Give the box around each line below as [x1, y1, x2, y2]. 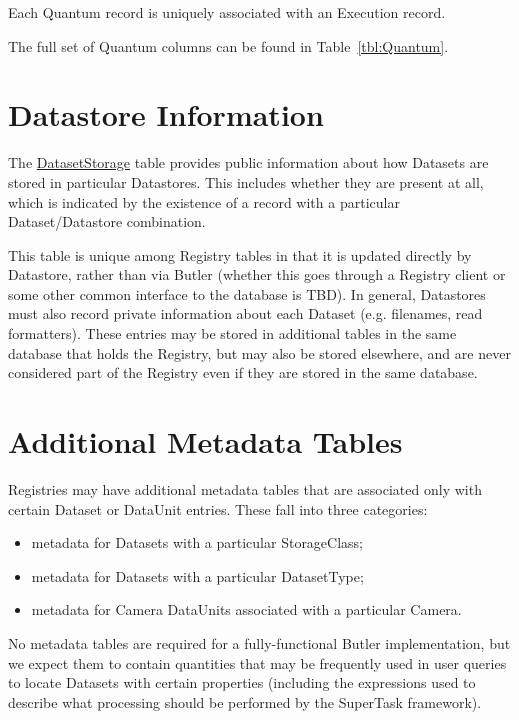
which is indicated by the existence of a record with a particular [8, 191, 400, 212]
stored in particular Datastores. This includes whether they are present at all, [8, 171, 484, 192]
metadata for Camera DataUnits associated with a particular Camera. [31, 599, 462, 620]
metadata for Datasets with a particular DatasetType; [31, 565, 364, 586]
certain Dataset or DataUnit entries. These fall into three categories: [8, 498, 428, 519]
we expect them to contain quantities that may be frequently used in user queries [8, 652, 507, 673]
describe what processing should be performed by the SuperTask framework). [8, 691, 482, 712]
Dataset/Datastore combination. [8, 211, 206, 232]
